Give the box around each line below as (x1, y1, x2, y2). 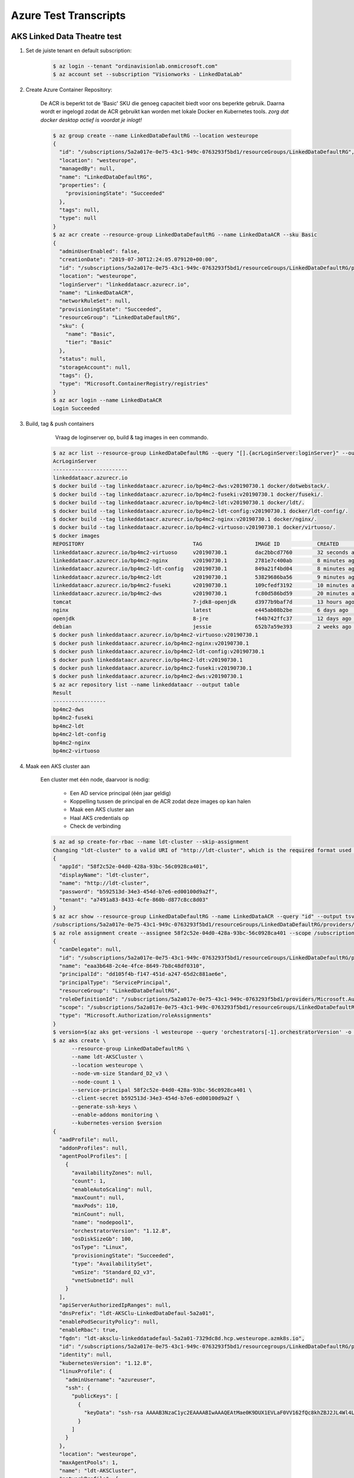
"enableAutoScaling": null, (71, 1186, 153, 1192)
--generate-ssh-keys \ (71, 1103, 137, 1110)
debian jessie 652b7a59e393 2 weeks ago (53, 624, 352, 630)
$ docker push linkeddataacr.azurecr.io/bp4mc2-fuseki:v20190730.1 (53, 665, 253, 671)
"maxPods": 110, (71, 1203, 119, 1209)
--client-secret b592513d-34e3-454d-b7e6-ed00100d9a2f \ (71, 1095, 240, 1102)
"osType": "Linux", (71, 1244, 128, 1250)
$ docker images (53, 532, 100, 539)
